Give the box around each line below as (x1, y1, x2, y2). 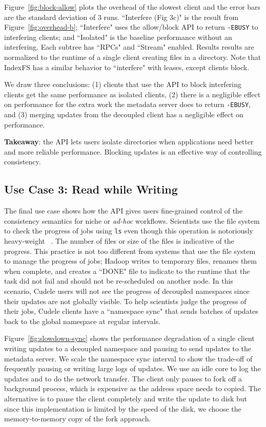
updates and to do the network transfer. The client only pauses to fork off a (4, 373, 242, 383)
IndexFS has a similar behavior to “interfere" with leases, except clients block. (4, 61, 250, 72)
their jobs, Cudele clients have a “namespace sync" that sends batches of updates (4, 306, 258, 316)
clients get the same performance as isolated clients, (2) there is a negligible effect (4, 89, 261, 99)
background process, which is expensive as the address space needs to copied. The (4, 383, 261, 394)
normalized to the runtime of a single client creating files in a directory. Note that (4, 52, 261, 62)
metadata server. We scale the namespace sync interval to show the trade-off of (4, 353, 253, 364)
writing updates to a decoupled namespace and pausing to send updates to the (4, 343, 251, 354)
